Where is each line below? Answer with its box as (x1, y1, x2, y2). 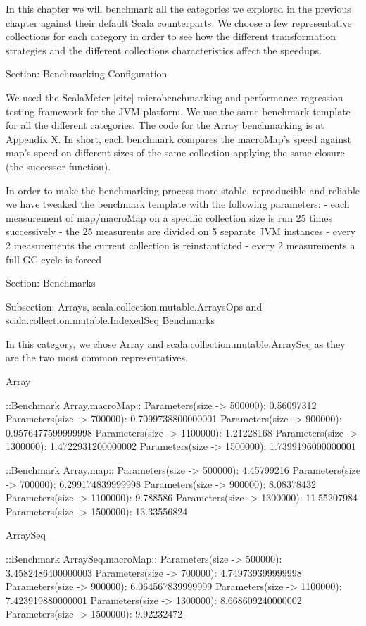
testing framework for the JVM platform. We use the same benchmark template (6, 104, 351, 118)
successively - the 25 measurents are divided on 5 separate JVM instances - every (6, 224, 356, 239)
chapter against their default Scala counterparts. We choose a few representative (6, 15, 352, 30)
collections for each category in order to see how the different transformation (6, 29, 336, 44)
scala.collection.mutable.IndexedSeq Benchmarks (6, 313, 215, 327)
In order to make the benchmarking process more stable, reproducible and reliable (6, 182, 360, 197)
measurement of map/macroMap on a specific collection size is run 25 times (6, 210, 332, 225)
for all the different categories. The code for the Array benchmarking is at (6, 118, 324, 132)
